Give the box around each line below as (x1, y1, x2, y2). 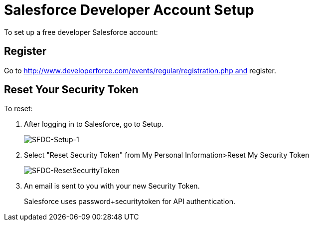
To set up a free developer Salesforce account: (4, 27, 158, 36)
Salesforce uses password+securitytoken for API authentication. (24, 197, 235, 206)
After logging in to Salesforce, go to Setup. (24, 120, 164, 129)
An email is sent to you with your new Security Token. (24, 182, 200, 191)
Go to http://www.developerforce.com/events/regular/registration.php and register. (4, 66, 276, 75)
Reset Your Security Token (4, 83, 139, 96)
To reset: (4, 104, 33, 113)
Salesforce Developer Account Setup (4, 1, 254, 18)
